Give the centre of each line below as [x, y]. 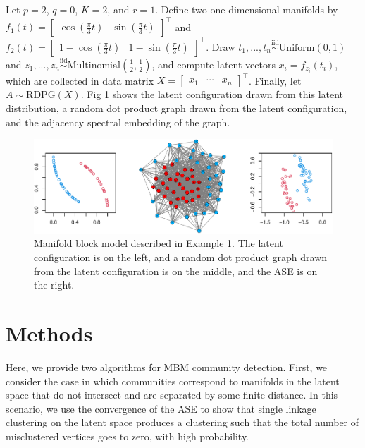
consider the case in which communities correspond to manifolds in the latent [173, 381]
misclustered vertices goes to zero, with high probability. [128, 436]
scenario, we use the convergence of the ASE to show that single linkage [161, 408]
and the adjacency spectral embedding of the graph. [118, 122]
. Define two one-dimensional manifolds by [247, 9]
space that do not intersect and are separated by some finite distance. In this [172, 395]
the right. [54, 285]
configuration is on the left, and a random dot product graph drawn [181, 257]
